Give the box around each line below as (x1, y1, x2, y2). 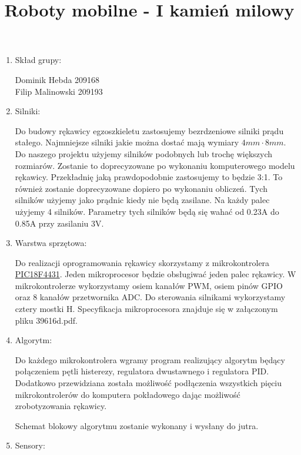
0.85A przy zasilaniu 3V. (15, 217, 104, 229)
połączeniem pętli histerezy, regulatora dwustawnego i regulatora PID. (15, 365, 269, 377)
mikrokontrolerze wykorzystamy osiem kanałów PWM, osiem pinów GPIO (15, 279, 283, 291)
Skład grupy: (15, 54, 62, 66)
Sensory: (15, 439, 45, 451)
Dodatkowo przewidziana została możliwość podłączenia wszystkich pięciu (15, 377, 282, 389)
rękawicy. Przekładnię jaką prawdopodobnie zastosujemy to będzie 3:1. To (15, 171, 283, 183)
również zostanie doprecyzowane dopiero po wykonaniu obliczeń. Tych (15, 182, 267, 194)
